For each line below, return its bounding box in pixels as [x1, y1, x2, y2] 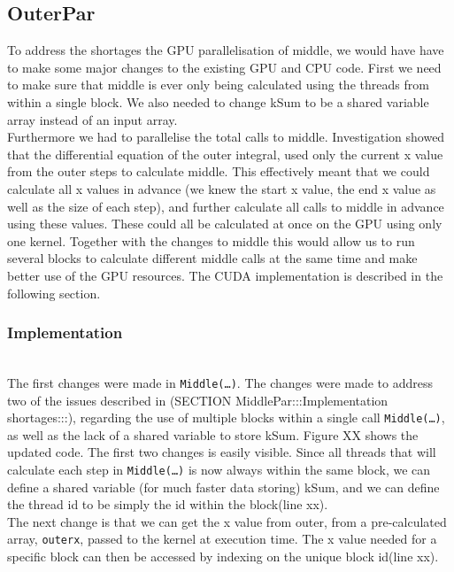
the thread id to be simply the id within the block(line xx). [7, 495, 328, 514]
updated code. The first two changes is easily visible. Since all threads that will [7, 443, 436, 461]
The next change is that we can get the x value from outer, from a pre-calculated [7, 512, 447, 530]
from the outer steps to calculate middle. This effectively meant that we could [7, 162, 430, 181]
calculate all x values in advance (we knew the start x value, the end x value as [7, 179, 436, 197]
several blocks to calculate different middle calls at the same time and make [7, 249, 418, 267]
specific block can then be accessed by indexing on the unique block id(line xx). [7, 547, 439, 566]
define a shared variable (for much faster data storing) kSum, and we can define [7, 477, 440, 496]
